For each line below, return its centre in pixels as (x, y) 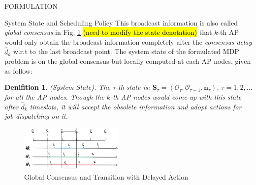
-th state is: (133, 87)
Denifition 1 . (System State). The (57, 87)
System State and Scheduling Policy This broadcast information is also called (121, 22)
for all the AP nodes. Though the (54, 96)
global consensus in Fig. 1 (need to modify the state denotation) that (108, 32)
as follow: (18, 70)
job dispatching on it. (36, 116)
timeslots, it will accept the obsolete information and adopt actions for (136, 106)
